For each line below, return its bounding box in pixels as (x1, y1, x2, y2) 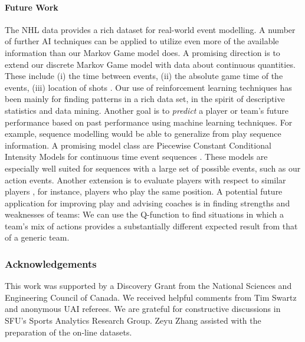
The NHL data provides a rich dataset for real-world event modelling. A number (5, 23, 296, 35)
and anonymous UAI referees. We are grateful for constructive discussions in (5, 302, 281, 315)
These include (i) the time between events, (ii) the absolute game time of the (5, 70, 283, 82)
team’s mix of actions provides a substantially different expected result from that (5, 219, 298, 232)
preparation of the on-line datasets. (5, 325, 132, 338)
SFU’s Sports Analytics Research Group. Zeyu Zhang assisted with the (5, 314, 261, 327)
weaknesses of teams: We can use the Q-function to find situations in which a (5, 208, 284, 221)
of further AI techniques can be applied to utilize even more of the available (5, 35, 279, 47)
